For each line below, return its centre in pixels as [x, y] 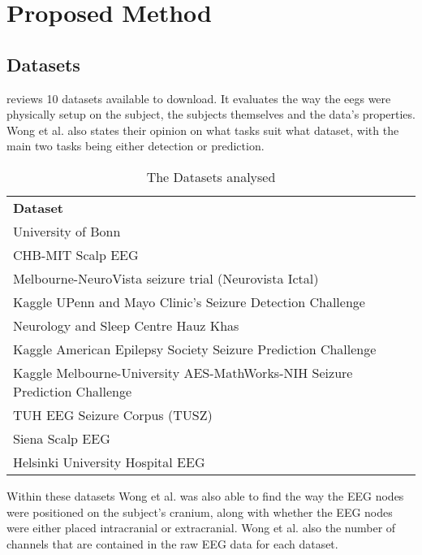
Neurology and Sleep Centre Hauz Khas [126, 325]
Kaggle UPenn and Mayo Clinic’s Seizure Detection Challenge [189, 301]
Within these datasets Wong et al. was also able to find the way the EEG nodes [205, 495]
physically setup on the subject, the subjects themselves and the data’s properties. [211, 114]
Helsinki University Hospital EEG [109, 462]
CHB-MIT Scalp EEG [76, 254]
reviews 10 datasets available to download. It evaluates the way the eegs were [199, 98]
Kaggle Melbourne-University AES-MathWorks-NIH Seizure [183, 372]
